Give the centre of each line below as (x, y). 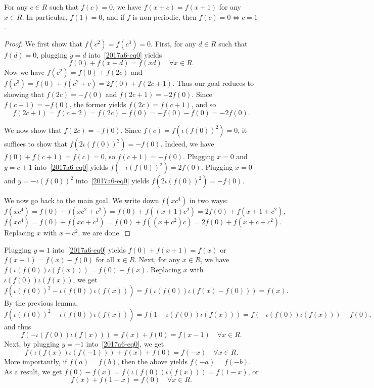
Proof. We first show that (43, 43)
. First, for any (173, 43)
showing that (24, 94)
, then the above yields (152, 361)
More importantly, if (36, 361)
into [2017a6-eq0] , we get (125, 344)
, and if (113, 16)
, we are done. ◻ (104, 233)
